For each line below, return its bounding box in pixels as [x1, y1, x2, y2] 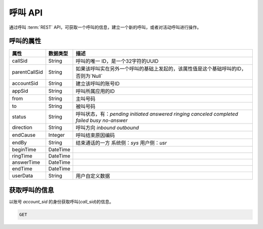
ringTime [12, 153, 33, 159]
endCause [12, 132, 36, 139]
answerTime [12, 159, 40, 166]
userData [12, 173, 34, 179]
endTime [12, 165, 33, 172]
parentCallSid [12, 69, 43, 75]
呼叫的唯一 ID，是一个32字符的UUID [75, 58, 159, 65]
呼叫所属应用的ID [75, 88, 115, 95]
